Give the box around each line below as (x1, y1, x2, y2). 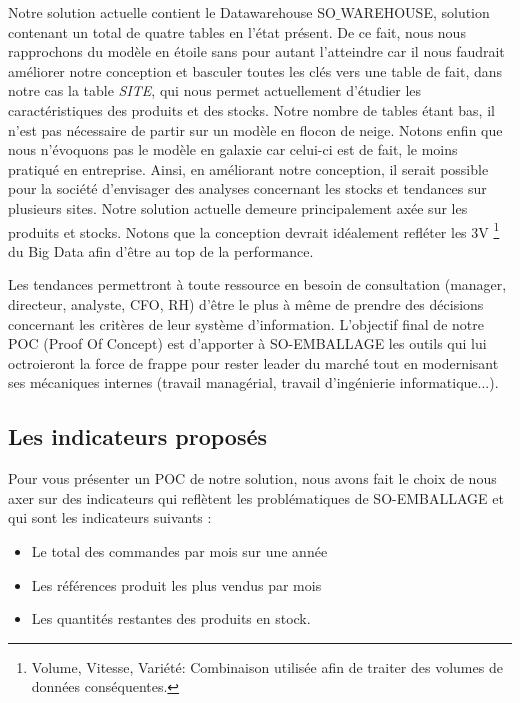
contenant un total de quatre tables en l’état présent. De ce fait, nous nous (8, 21, 466, 42)
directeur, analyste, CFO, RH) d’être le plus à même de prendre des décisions (8, 293, 484, 314)
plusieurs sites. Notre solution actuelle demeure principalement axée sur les (8, 197, 468, 218)
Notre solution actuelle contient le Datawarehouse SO (8, 2, 336, 22)
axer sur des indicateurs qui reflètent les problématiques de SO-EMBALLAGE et (8, 487, 504, 508)
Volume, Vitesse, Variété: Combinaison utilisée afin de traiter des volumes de (31, 656, 503, 677)
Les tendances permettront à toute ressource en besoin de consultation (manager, (8, 274, 507, 295)
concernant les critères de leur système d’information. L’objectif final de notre (8, 313, 484, 334)
